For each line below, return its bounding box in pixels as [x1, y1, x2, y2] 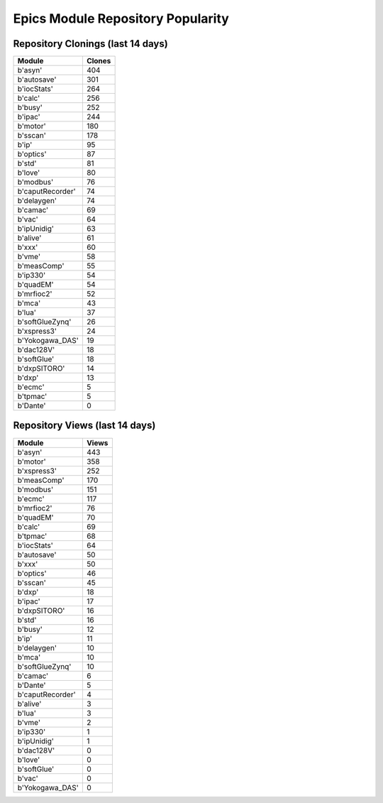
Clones [86, 56, 111, 66]
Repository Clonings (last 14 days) [13, 38, 168, 50]
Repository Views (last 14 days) [13, 420, 156, 432]
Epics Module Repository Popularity [13, 11, 230, 26]
